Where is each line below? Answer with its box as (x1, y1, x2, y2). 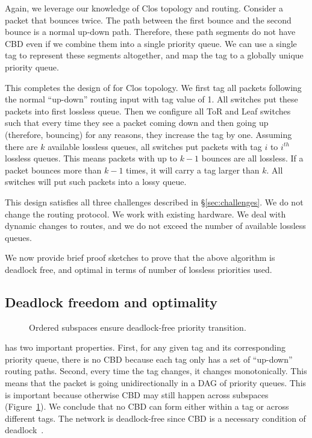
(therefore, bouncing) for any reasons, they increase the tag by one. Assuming (5, 128, 292, 140)
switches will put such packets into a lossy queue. (5, 175, 187, 188)
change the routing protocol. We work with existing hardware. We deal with (5, 207, 286, 220)
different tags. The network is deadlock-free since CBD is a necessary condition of (5, 411, 306, 424)
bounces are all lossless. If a (201, 152, 304, 164)
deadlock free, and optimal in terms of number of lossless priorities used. (5, 263, 272, 275)
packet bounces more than (5, 163, 102, 176)
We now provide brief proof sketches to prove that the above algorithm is (5, 251, 275, 264)
